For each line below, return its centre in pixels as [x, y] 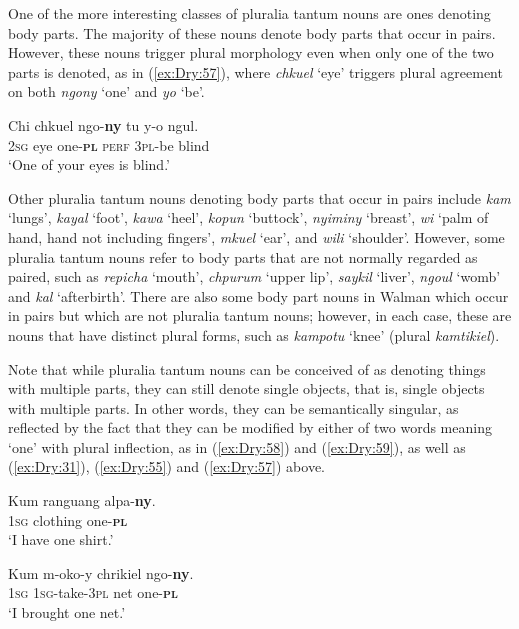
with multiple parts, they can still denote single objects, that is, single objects [246, 388]
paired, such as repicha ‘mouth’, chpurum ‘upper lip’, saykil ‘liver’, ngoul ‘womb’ [254, 276]
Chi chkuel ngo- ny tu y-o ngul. [103, 124]
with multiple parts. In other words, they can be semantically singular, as [233, 407]
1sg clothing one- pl [68, 519]
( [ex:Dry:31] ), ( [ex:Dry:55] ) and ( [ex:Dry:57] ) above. [166, 466]
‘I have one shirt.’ [61, 539]
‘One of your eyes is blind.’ [89, 164]
